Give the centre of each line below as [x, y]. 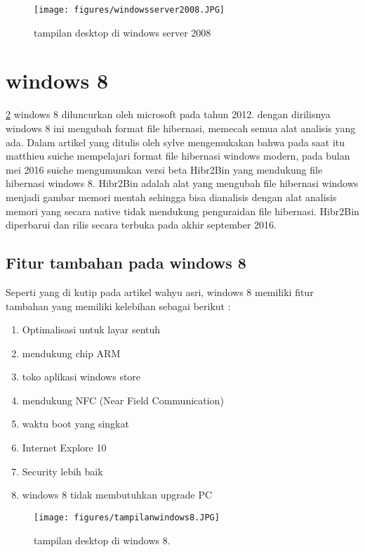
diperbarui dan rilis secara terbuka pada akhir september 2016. [141, 225]
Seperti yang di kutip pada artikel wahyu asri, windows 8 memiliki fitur [160, 291]
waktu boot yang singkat [75, 424]
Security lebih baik [62, 471]
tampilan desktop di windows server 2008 [122, 32]
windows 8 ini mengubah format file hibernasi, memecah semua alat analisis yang [181, 128]
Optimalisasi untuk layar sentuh [91, 329]
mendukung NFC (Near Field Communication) [123, 400]
